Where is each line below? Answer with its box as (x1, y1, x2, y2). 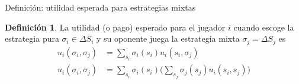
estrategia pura (5, 32, 59, 45)
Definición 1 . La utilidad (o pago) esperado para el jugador (5, 21, 226, 33)
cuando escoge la (233, 21, 294, 33)
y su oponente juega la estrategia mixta (96, 32, 240, 45)
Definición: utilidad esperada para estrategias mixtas (5, 1, 196, 13)
